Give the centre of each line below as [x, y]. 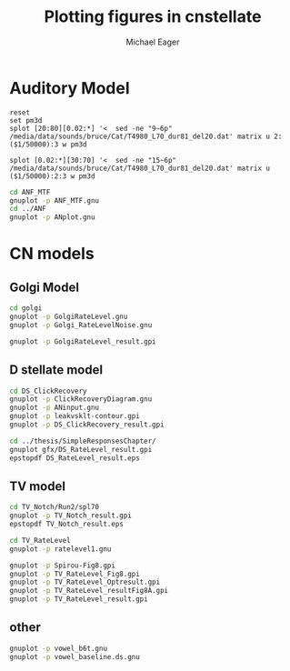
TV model [38, 486]
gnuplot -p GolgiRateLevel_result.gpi [83, 341]
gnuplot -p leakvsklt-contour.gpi [75, 416]
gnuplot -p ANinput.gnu [55, 408]
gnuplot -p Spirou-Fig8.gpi [63, 566]
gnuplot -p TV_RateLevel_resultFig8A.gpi [89, 591]
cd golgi [26, 308]
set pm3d [26, 120]
